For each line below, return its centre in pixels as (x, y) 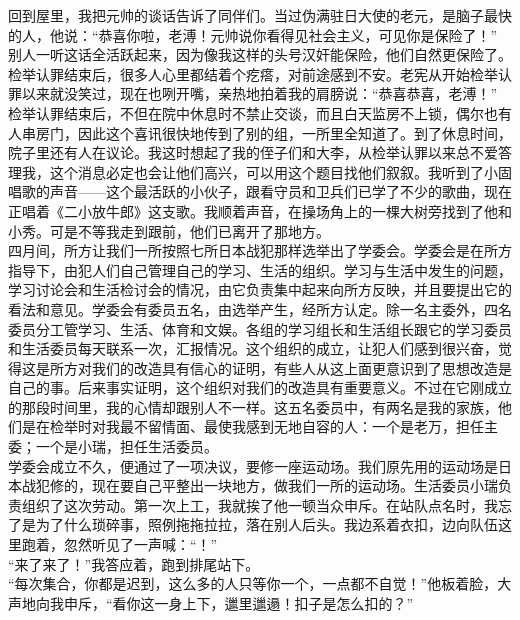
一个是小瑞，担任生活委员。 (126, 446)
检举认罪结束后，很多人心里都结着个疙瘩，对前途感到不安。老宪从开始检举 (253, 73)
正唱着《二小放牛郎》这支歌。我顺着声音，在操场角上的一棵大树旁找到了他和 (260, 210)
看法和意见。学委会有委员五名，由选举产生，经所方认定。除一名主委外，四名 (260, 308)
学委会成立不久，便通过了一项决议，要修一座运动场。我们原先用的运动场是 (253, 465)
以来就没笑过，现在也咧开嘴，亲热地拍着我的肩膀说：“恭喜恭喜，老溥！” (259, 93)
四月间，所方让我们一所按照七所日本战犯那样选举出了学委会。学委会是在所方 (260, 250)
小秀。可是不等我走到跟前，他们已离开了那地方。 (169, 230)
